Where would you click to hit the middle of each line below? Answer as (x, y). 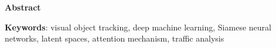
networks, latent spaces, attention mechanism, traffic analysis (115, 38)
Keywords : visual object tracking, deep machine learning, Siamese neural (138, 27)
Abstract (23, 7)
